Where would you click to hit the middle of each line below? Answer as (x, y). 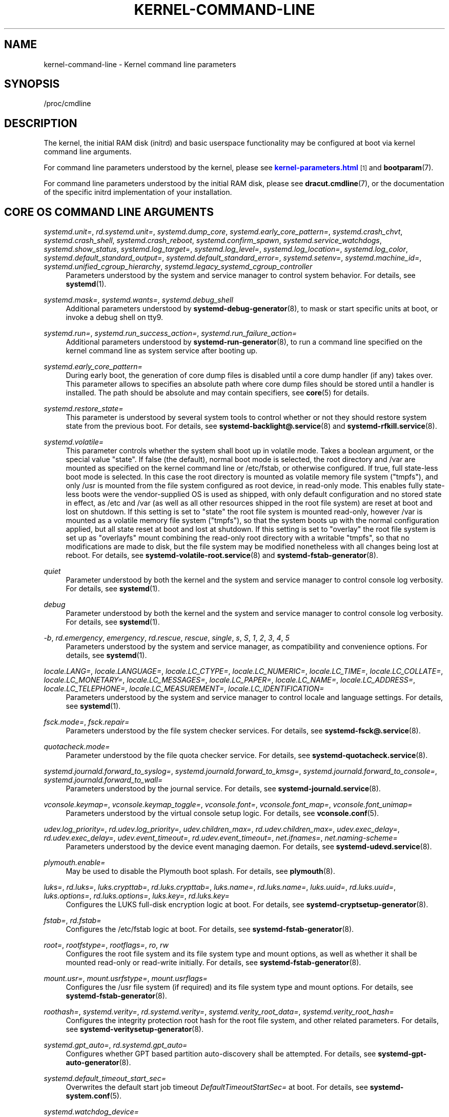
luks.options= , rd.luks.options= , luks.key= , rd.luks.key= (137, 896)
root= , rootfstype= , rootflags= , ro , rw (106, 945)
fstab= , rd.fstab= (73, 921)
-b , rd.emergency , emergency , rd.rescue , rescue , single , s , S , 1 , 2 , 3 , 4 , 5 (167, 638)
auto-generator (93, 1063)
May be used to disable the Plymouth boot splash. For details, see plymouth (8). (200, 871)
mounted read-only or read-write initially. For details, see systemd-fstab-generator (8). (213, 963)
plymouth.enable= (75, 863)
